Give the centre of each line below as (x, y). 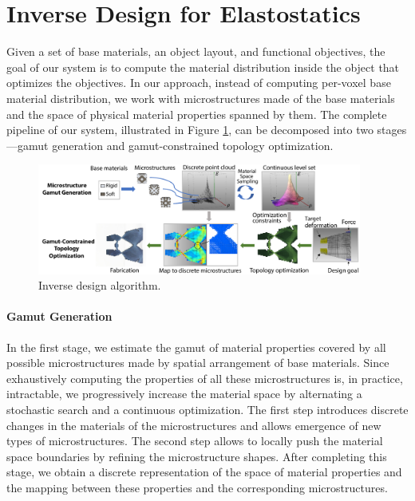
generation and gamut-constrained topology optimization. (193, 145)
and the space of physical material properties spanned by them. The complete (197, 114)
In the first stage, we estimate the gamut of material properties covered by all (196, 347)
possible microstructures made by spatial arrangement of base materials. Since (198, 363)
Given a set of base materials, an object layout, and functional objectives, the (196, 51)
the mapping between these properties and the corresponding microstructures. (197, 487)
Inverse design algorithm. (100, 285)
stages (392, 130)
